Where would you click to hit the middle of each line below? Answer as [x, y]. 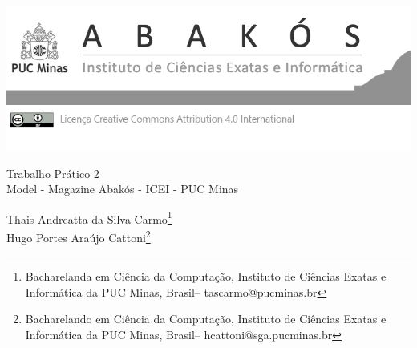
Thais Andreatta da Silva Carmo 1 [89, 217]
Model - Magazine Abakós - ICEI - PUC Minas [123, 189]
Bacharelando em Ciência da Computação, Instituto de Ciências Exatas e [206, 319]
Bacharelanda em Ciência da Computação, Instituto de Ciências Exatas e [206, 276]
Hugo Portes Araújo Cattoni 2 [79, 236]
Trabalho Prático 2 [53, 173]
